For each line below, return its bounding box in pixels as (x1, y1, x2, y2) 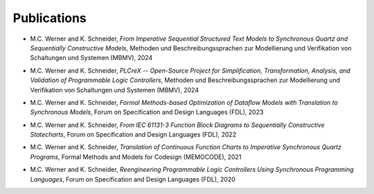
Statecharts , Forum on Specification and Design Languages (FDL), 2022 (30, 130, 237, 139)
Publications (12, 10, 87, 26)
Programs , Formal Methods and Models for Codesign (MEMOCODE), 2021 (30, 153, 242, 161)
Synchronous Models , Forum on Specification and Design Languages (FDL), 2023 (30, 108, 264, 117)
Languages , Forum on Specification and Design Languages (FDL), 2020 (30, 175, 235, 183)
